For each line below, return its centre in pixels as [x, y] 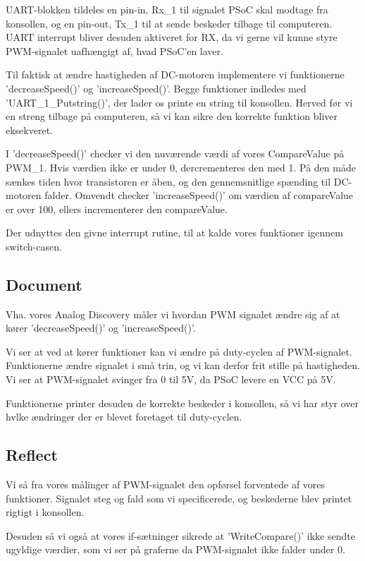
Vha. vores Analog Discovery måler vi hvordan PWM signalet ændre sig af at [173, 314]
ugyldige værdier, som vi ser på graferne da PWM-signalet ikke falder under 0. [175, 549]
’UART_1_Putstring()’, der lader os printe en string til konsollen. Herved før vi [179, 102]
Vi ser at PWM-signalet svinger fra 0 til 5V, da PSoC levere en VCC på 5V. [171, 379]
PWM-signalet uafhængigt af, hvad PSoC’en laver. [115, 50]
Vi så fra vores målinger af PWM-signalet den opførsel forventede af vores [166, 484]
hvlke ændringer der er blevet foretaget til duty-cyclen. [124, 417]
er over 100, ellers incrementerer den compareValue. [117, 209]
